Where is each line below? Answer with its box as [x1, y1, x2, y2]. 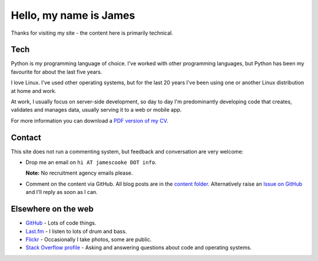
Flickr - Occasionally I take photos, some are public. [25, 236, 152, 243]
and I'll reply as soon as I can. [25, 189, 98, 196]
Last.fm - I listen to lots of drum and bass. [25, 227, 127, 235]
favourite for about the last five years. [11, 68, 102, 75]
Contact [11, 132, 41, 142]
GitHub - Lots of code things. [25, 219, 97, 226]
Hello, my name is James [11, 9, 135, 22]
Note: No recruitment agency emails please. [25, 169, 133, 176]
